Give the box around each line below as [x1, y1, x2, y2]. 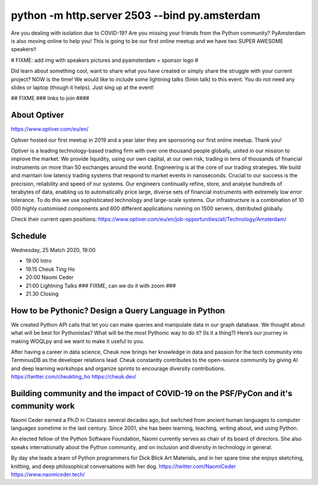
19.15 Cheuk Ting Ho [25, 265, 75, 273]
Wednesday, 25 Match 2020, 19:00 [11, 247, 96, 253]
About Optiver [11, 110, 64, 120]
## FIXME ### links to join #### [11, 95, 90, 102]
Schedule [11, 231, 47, 241]
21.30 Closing [25, 290, 59, 297]
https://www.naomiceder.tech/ [11, 471, 85, 478]
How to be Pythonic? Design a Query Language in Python [11, 305, 225, 315]
